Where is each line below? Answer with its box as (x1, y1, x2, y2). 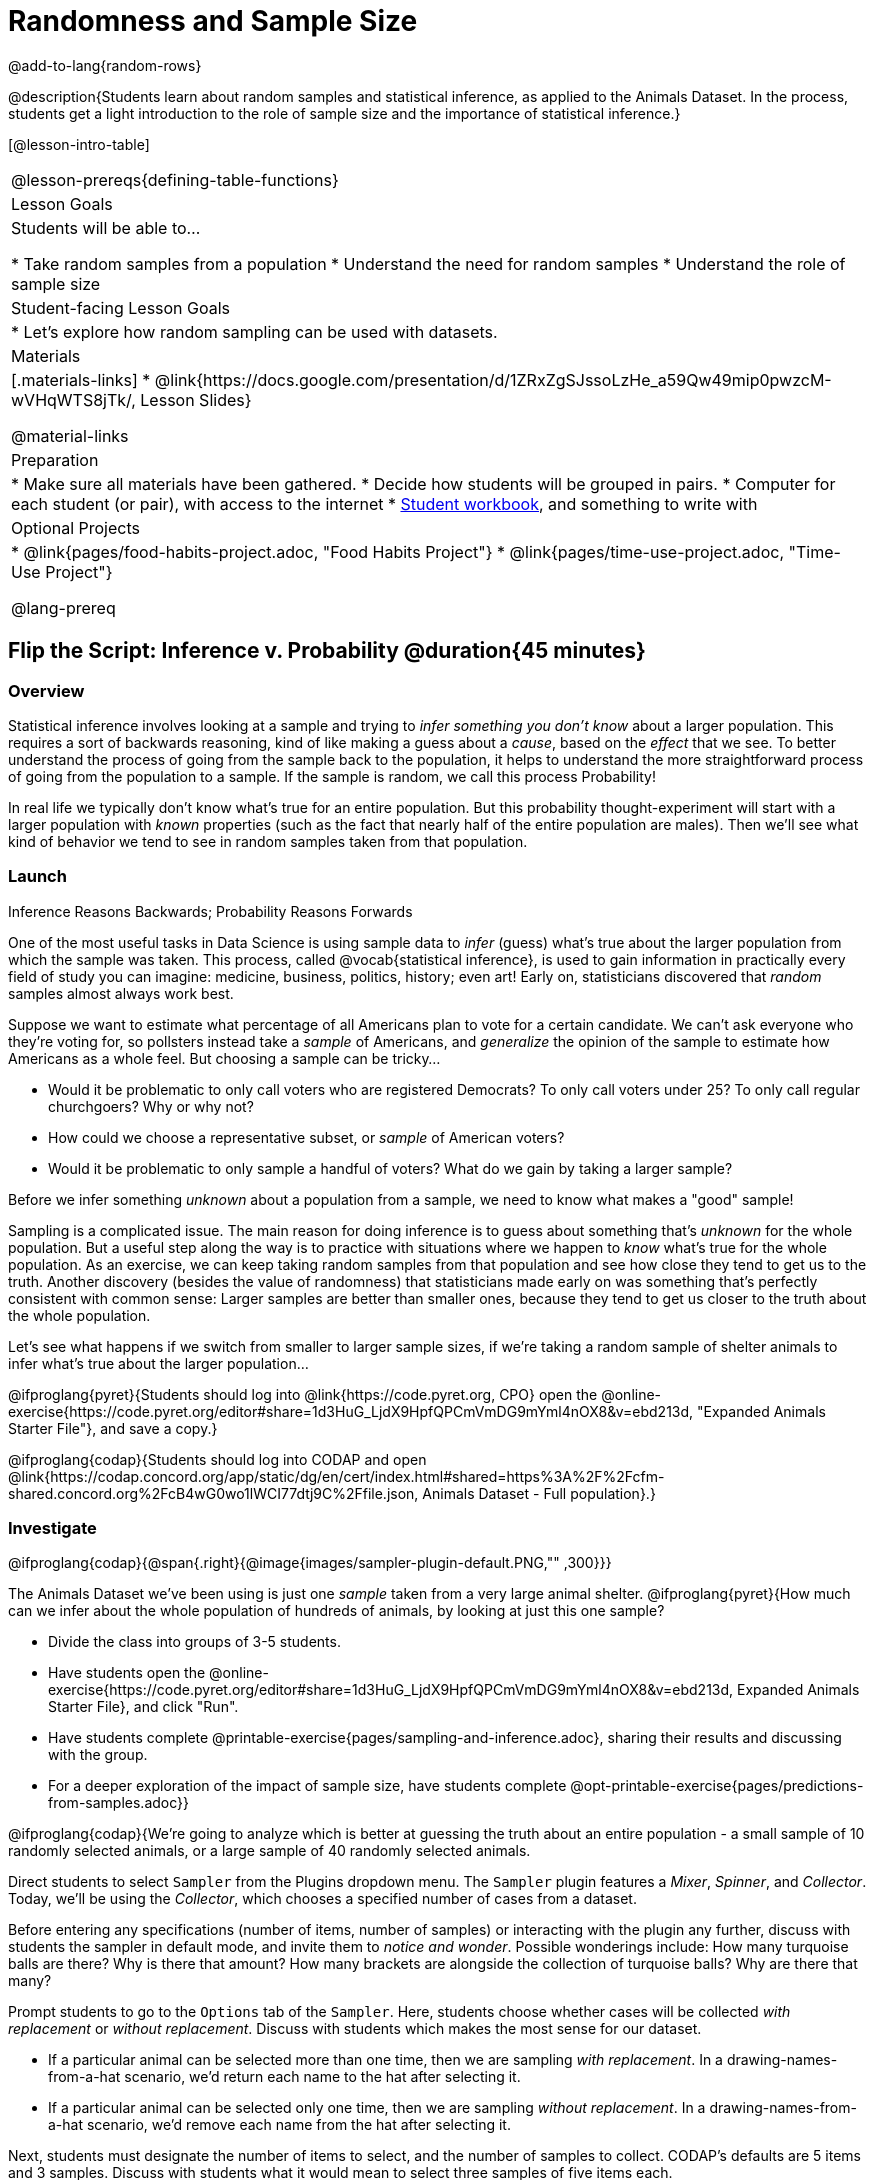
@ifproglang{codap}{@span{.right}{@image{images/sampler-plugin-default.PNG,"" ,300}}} (8, 1554, 612, 1572)
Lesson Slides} (140, 389, 252, 410)
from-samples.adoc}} (48, 1794, 189, 1812)
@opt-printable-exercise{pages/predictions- (570, 1777, 864, 1795)
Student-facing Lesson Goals (11, 297, 231, 318)
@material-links (11, 425, 129, 446)
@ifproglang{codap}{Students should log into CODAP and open (8, 1450, 427, 1468)
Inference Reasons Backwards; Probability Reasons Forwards (8, 902, 413, 920)
